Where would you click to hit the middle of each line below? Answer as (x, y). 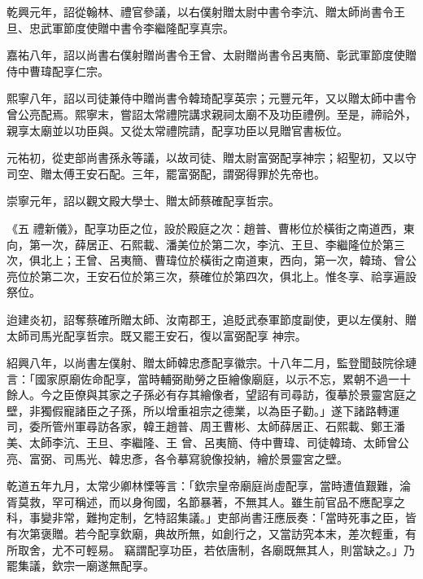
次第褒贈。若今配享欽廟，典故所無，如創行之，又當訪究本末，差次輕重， (211, 534)
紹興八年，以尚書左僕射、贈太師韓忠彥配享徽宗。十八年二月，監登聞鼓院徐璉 (211, 363)
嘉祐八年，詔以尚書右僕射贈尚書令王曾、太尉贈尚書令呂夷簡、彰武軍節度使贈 (211, 55)
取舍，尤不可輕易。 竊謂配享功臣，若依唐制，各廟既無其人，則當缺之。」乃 (216, 549)
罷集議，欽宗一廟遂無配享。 (81, 566)
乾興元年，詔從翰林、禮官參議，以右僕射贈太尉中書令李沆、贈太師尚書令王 (206, 11)
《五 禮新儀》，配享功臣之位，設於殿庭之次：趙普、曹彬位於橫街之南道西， (205, 228)
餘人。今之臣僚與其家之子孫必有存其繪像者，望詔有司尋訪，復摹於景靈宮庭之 (211, 395)
